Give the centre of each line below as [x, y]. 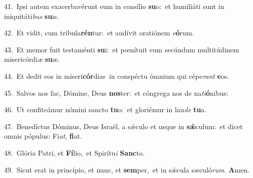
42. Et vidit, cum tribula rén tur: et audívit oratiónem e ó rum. [99, 33]
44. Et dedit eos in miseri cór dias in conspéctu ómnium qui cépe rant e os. [117, 76]
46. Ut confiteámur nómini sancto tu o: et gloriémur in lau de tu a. [105, 109]
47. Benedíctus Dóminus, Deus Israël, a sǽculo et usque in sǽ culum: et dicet [123, 126]
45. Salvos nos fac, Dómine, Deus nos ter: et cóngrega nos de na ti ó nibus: [116, 92]
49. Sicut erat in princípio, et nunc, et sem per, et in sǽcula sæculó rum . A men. [127, 169]
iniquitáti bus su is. [32, 16]
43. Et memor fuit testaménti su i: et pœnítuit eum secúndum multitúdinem [122, 49]
